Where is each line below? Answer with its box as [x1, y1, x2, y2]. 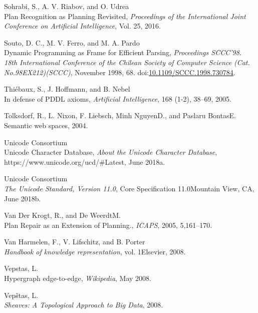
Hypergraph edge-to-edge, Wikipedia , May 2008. [4, 273, 151, 283]
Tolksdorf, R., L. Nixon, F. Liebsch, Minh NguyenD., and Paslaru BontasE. [4, 110, 236, 121]
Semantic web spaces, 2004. [4, 120, 88, 130]
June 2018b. [4, 193, 41, 203]
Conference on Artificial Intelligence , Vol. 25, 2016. [4, 21, 161, 31]
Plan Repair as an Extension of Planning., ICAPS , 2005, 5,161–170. [4, 219, 212, 230]
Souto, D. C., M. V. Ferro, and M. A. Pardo [4, 37, 140, 48]
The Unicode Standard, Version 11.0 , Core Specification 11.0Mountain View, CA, [4, 183, 254, 193]
